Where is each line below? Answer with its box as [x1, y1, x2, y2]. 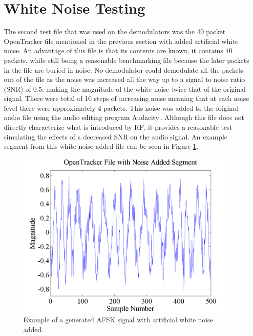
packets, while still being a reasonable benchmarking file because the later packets [4, 55, 249, 65]
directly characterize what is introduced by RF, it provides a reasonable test [4, 122, 232, 132]
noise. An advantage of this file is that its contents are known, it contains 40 [4, 45, 232, 56]
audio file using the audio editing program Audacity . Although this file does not [4, 112, 244, 122]
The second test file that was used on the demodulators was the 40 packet [4, 26, 226, 37]
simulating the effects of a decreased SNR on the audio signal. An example [4, 131, 228, 141]
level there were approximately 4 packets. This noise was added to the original [4, 102, 238, 113]
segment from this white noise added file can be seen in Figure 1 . [4, 141, 199, 151]
